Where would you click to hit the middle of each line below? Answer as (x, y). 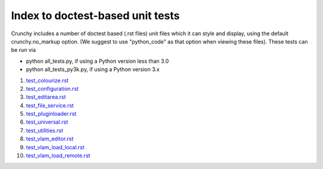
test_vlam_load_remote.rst (58, 156)
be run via (23, 50)
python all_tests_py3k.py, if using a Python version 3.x (93, 69)
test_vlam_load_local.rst (55, 147)
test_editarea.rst (46, 97)
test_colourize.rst (47, 80)
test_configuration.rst (52, 88)
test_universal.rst (47, 122)
